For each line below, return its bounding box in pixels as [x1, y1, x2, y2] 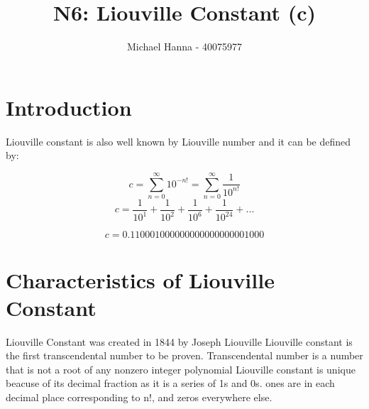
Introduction [6, 92, 132, 121]
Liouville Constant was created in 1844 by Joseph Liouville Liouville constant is [6, 334, 353, 349]
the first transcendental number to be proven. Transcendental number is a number [6, 348, 363, 363]
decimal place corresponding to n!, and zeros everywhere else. [6, 390, 272, 405]
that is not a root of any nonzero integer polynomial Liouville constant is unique [6, 361, 356, 376]
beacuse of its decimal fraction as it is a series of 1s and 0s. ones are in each [6, 376, 335, 391]
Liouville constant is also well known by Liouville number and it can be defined [6, 133, 351, 148]
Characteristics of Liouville [6, 265, 275, 294]
